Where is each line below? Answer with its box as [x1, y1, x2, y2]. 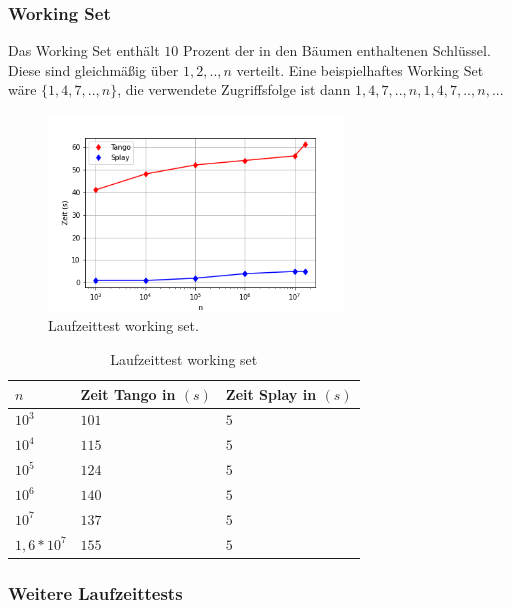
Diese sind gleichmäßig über [8, 59, 179, 80]
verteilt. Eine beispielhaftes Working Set [236, 59, 484, 80]
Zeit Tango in [80, 383, 176, 404]
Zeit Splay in [225, 383, 317, 404]
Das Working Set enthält [8, 40, 160, 61]
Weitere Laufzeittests [8, 580, 183, 605]
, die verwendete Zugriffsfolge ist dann [117, 79, 351, 100]
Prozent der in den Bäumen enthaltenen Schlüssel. [182, 40, 491, 61]
